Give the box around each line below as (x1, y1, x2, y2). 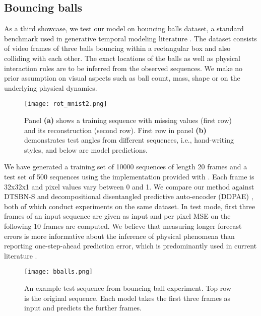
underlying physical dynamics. (4, 82, 97, 93)
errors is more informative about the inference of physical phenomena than (4, 230, 235, 241)
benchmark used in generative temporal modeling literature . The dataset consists (4, 33, 257, 43)
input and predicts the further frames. (24, 302, 142, 313)
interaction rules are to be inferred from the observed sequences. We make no (4, 62, 243, 73)
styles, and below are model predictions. (24, 144, 148, 155)
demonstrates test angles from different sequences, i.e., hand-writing (24, 135, 234, 145)
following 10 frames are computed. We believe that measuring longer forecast (4, 220, 242, 231)
